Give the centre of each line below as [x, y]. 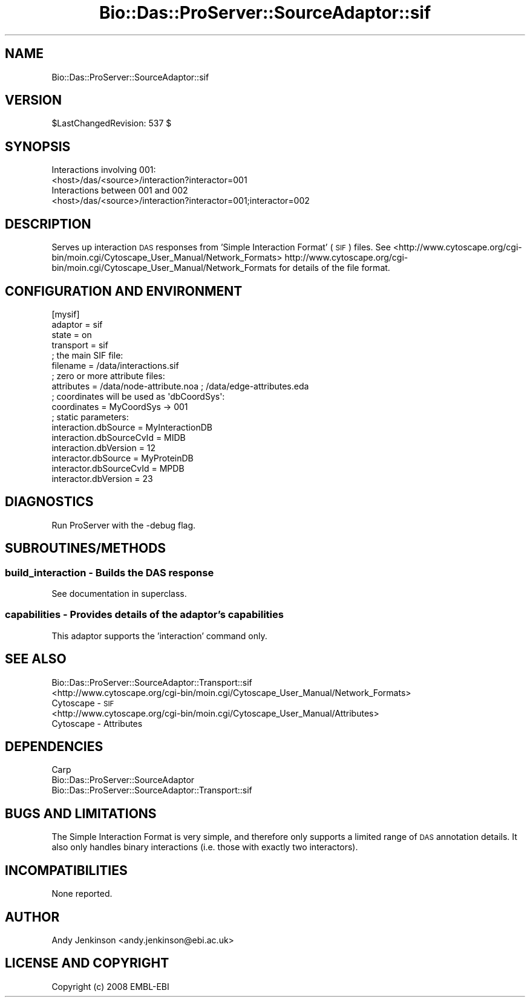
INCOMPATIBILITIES [66, 870]
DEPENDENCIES [54, 747]
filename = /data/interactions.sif [115, 365]
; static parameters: [90, 417]
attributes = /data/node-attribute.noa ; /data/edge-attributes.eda [180, 386]
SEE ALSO [36, 659]
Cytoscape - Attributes [97, 723]
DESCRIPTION [48, 224]
